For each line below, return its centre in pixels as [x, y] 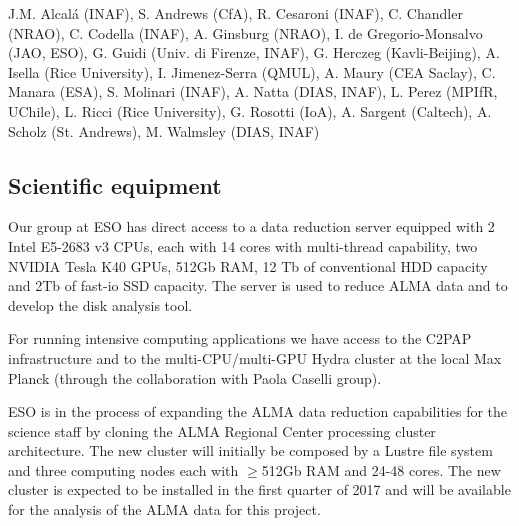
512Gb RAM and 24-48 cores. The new [381, 469]
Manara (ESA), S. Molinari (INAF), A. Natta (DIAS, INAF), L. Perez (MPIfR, [253, 91]
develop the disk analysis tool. [100, 304]
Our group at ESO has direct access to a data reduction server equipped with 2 [251, 226]
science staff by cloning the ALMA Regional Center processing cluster [222, 430]
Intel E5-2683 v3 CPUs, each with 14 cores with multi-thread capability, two [243, 245]
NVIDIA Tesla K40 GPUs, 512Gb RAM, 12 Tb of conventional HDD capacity [248, 265]
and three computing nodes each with [123, 469]
